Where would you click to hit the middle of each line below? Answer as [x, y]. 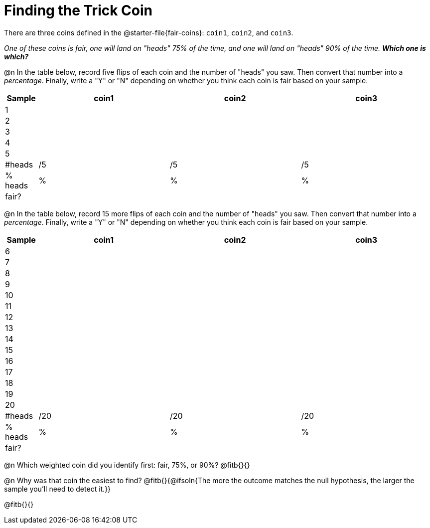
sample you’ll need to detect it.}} [58, 489]
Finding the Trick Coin [78, 10]
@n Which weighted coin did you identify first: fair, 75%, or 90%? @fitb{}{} [127, 465]
